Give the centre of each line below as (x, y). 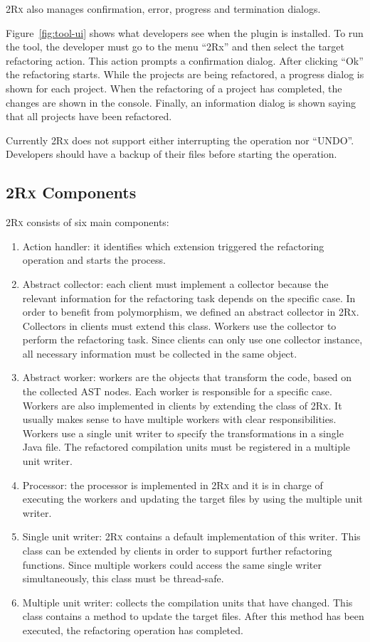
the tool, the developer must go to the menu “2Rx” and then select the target (175, 47)
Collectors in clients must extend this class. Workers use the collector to (179, 325)
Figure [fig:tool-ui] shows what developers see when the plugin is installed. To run (185, 32)
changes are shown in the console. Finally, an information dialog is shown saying (181, 102)
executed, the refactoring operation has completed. (133, 630)
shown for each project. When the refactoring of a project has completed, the (174, 88)
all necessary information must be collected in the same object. (160, 353)
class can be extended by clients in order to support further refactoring (177, 551)
